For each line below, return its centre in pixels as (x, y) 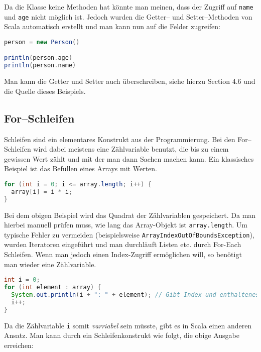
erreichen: (19, 345)
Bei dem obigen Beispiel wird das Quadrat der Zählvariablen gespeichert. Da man (130, 215)
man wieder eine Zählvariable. (50, 264)
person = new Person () (42, 42)
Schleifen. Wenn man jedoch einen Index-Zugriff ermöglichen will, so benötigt (123, 254)
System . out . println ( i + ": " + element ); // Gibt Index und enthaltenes (135, 295)
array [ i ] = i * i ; (42, 192)
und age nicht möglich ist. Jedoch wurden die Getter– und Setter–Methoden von (128, 16)
